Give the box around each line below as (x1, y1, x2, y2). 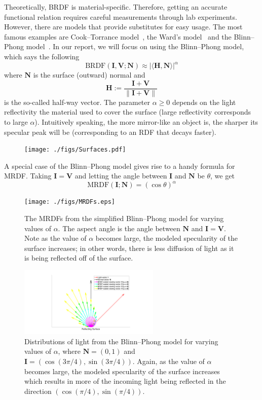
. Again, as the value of (132, 356, 205, 367)
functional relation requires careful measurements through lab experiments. (4, 11, 237, 22)
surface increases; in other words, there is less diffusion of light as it (24, 242, 234, 253)
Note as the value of (24, 233, 87, 243)
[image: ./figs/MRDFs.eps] (24, 198, 115, 206)
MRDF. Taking (4, 170, 52, 181)
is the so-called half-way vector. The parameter (4, 96, 151, 107)
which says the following (4, 51, 80, 61)
